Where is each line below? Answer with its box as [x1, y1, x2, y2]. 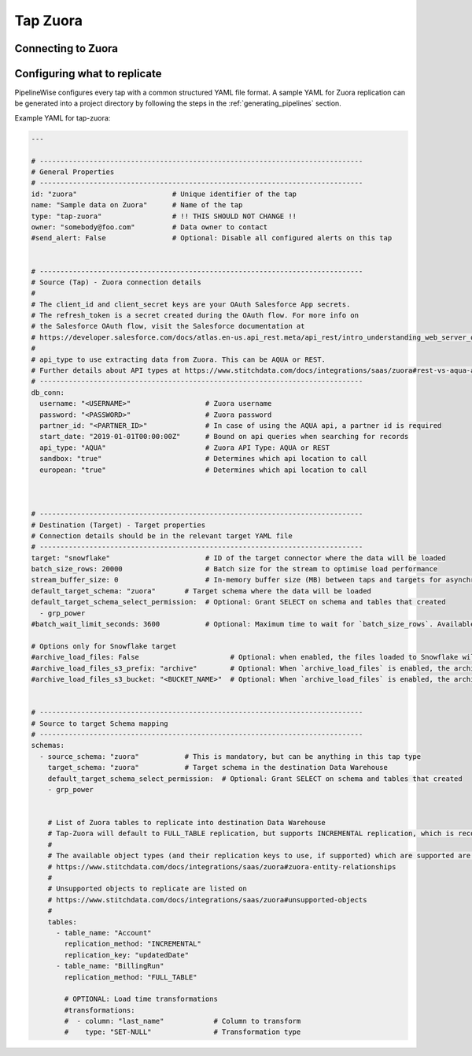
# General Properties [31, 168, 115, 177]
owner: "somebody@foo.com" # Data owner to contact [31, 222, 268, 232]
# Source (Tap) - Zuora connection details [31, 277, 202, 287]
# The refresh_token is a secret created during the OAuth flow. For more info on [31, 311, 360, 320]
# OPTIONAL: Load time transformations [64, 995, 218, 1004]
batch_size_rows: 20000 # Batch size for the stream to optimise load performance [31, 564, 438, 574]
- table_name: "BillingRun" [56, 961, 164, 971]
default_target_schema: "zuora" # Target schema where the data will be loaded [31, 586, 371, 595]
